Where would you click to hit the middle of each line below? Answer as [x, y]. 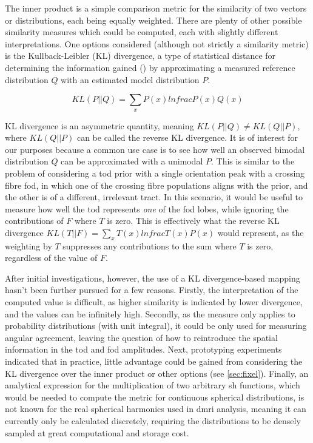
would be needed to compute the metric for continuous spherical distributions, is [155, 397]
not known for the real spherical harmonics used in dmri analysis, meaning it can [156, 409]
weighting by [29, 245]
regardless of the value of [51, 258]
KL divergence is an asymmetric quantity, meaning [99, 125]
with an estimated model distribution [130, 79]
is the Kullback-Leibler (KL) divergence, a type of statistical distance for [140, 56]
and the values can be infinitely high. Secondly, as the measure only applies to [150, 313]
